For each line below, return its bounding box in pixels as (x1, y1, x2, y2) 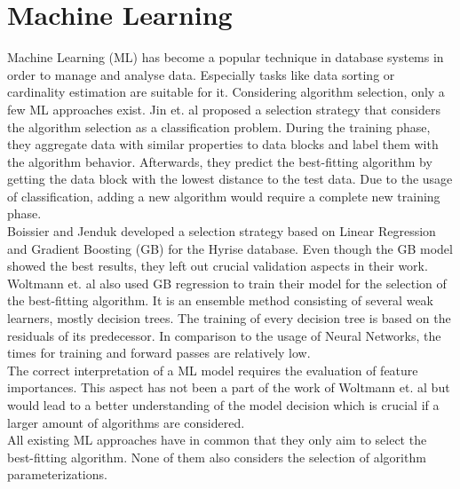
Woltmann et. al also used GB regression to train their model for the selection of (7, 273, 447, 292)
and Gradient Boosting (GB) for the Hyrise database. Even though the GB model (7, 239, 453, 257)
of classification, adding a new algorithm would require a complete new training (7, 186, 440, 205)
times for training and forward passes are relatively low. (7, 343, 311, 362)
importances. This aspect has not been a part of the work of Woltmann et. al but (7, 378, 450, 397)
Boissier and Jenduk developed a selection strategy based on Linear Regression (7, 222, 436, 241)
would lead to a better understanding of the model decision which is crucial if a (7, 396, 440, 414)
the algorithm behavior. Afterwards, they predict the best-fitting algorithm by (7, 152, 432, 170)
